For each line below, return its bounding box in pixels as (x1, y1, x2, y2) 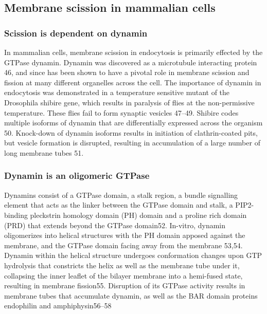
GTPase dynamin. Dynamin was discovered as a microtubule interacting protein (4, 57, 257, 67)
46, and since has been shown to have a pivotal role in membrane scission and (4, 67, 250, 78)
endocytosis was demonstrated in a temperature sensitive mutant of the (4, 87, 230, 98)
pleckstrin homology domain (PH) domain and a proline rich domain (30, 209, 247, 220)
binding (4, 209, 28, 220)
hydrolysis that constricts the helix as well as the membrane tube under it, (4, 260, 240, 270)
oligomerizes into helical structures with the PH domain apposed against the (4, 230, 245, 241)
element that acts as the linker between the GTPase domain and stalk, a (4, 199, 233, 210)
